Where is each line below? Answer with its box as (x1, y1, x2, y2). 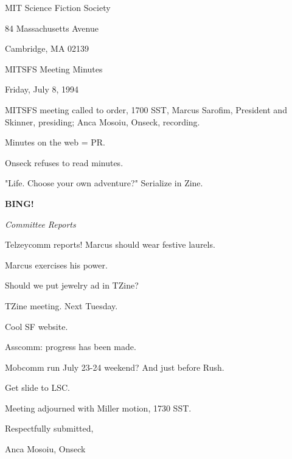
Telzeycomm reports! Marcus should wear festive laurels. (5, 238, 215, 251)
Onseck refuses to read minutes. (5, 156, 123, 169)
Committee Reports (5, 217, 76, 230)
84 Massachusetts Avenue (5, 21, 99, 34)
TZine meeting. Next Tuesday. (5, 299, 118, 312)
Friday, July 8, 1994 (5, 83, 79, 96)
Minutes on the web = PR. (5, 136, 105, 149)
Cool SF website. (5, 320, 68, 332)
